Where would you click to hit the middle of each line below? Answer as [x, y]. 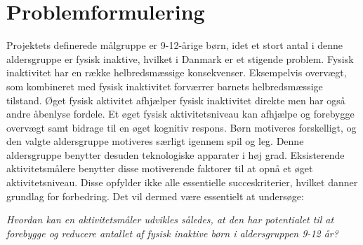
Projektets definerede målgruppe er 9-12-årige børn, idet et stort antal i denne [174, 45]
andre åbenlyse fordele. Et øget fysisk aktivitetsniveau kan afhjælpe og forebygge [180, 114]
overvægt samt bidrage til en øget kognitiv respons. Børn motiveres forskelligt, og [181, 127]
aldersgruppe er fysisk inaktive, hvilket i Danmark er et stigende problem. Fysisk [180, 58]
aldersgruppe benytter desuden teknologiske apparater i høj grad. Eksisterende [176, 154]
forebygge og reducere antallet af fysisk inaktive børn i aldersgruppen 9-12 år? [172, 233]
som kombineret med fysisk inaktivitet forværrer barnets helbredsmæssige [165, 86]
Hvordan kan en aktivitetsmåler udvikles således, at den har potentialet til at [170, 219]
